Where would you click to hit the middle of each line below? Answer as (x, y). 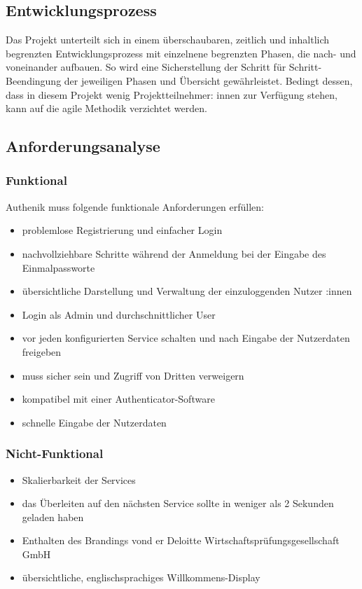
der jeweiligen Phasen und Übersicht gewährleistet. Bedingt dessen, (208, 80)
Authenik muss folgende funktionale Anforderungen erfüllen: (135, 206)
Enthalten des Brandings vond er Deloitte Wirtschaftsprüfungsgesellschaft (181, 540)
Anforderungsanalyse (83, 146)
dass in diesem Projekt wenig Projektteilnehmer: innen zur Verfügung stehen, (172, 94)
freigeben (42, 351)
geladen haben (53, 517)
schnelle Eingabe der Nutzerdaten (94, 422)
